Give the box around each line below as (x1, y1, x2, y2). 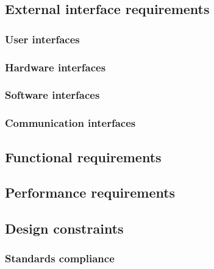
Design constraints (5, 219, 124, 238)
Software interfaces (5, 87, 100, 102)
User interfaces (5, 31, 80, 46)
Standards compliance (5, 251, 115, 266)
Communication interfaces (5, 115, 136, 131)
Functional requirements (5, 147, 162, 166)
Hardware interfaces (5, 59, 106, 74)
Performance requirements (5, 183, 176, 202)
